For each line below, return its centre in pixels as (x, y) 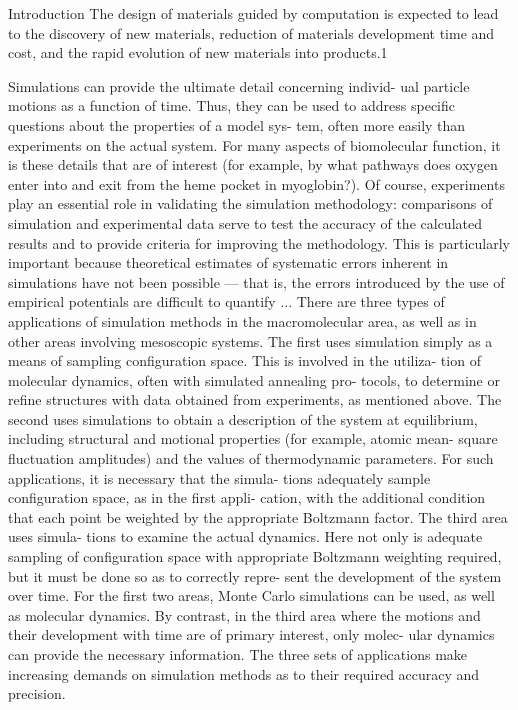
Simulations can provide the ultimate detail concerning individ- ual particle (239, 85)
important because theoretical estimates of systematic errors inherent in (228, 262)
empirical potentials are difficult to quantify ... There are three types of (226, 301)
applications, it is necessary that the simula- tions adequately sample (219, 477)
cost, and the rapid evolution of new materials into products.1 (198, 52)
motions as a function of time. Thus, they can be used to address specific (231, 105)
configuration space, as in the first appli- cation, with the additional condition (247, 497)
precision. (37, 693)
